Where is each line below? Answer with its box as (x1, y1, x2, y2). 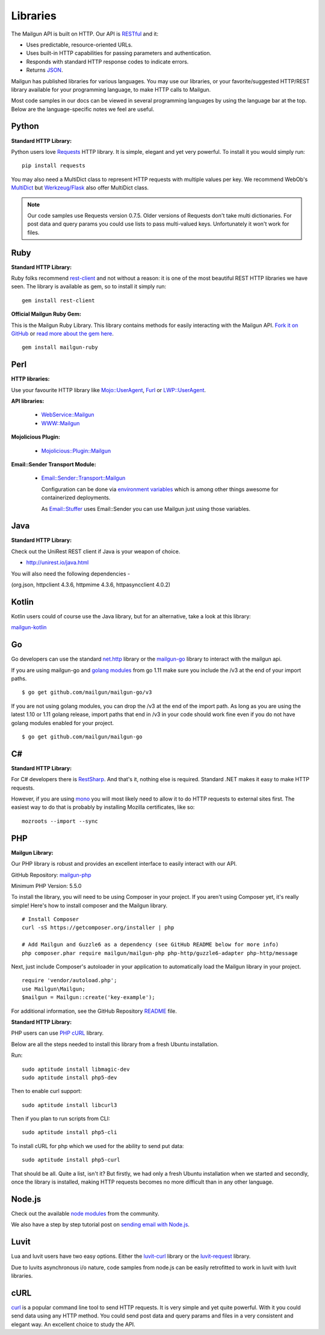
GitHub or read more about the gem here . (11, 329, 114, 337)
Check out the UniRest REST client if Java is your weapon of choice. (11, 548, 181, 555)
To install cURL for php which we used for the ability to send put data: (11, 1142, 184, 1149)
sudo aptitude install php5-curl (22, 1156, 120, 1164)
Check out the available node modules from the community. (11, 1210, 159, 1217)
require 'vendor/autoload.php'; (22, 977, 117, 984)
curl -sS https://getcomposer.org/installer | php (22, 924, 175, 931)
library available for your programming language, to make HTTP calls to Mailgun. (11, 86, 211, 93)
